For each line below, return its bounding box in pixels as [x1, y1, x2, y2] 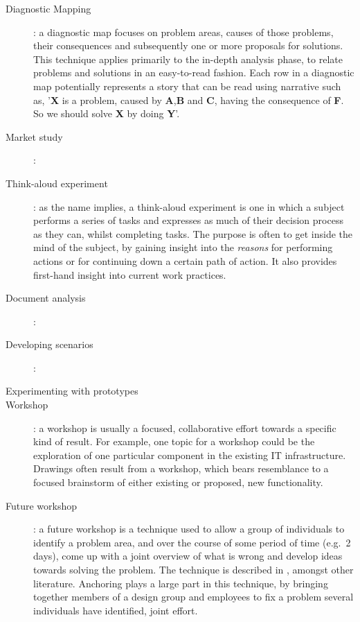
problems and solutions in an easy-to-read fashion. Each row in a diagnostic [33, 65, 354, 80]
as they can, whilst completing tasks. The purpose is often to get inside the [33, 226, 352, 241]
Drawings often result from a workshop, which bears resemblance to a [33, 461, 329, 476]
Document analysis [6, 291, 86, 305]
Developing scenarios [6, 337, 93, 352]
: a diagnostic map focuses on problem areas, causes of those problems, [33, 24, 334, 39]
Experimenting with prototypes [6, 383, 138, 398]
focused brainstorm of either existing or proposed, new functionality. [33, 475, 323, 490]
